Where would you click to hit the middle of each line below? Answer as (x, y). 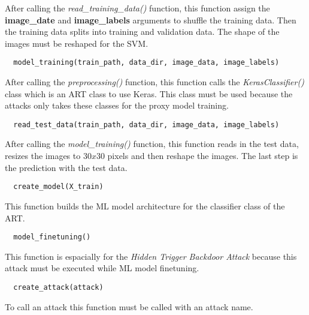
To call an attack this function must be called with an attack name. (129, 306)
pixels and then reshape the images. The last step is (203, 156)
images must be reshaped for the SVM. (77, 43)
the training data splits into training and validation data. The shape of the (142, 31)
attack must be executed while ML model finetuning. (102, 268)
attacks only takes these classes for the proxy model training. (117, 105)
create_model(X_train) (58, 187)
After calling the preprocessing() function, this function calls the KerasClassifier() (154, 82)
